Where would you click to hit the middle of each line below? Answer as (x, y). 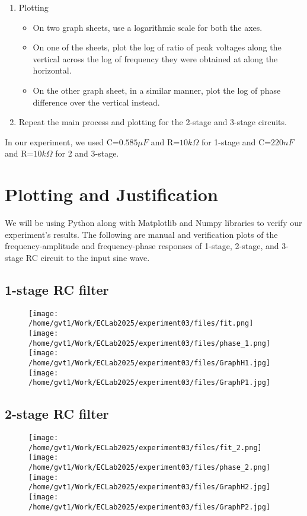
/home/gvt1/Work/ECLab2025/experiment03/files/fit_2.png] (145, 447)
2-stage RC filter (57, 414)
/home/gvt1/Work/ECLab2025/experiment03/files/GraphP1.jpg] (150, 383)
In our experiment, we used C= (62, 141)
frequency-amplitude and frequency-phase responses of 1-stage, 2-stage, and (142, 246)
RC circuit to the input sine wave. (88, 257)
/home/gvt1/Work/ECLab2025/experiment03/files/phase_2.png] (150, 468)
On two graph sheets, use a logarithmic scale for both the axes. (148, 27)
